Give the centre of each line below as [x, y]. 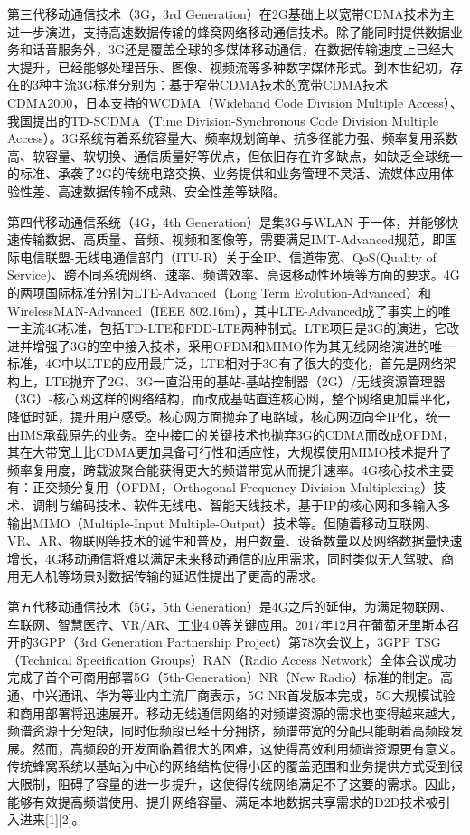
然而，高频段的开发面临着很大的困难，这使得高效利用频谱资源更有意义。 [247, 748]
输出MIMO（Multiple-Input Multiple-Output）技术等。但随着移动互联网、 [223, 522]
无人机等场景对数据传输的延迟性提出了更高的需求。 [171, 576]
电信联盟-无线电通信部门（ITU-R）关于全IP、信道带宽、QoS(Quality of [228, 256]
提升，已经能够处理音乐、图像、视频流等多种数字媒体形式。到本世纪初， [235, 66]
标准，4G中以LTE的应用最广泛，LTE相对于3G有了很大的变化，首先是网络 [226, 363]
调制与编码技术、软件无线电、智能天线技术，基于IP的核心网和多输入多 [241, 505]
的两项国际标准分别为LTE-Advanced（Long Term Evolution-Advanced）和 [220, 292]
